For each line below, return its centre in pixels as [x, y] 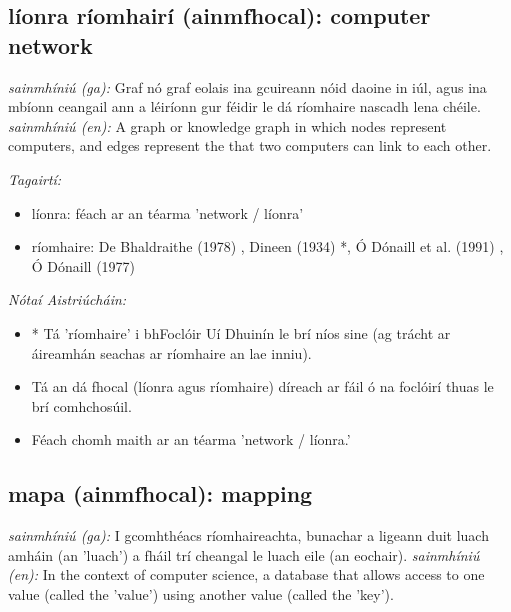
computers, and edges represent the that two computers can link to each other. [250, 145]
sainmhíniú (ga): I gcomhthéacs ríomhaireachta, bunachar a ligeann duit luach [248, 535]
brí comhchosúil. [81, 405]
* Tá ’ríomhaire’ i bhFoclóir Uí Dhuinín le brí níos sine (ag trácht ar [241, 332]
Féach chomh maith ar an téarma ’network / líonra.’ [191, 439]
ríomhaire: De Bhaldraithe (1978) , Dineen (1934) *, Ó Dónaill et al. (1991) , [267, 246]
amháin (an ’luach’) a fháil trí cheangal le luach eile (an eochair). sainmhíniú [244, 554]
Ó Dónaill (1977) [83, 265]
